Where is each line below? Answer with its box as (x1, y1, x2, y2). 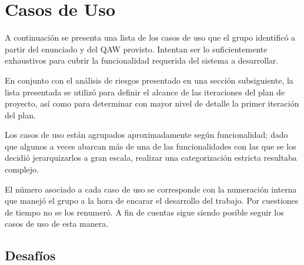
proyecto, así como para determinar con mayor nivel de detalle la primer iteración (5, 97, 299, 110)
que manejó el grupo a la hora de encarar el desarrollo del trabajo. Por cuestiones (5, 194, 299, 207)
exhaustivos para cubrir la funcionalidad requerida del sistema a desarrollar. (5, 54, 279, 67)
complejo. (5, 163, 39, 175)
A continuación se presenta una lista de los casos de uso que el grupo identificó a (5, 31, 296, 44)
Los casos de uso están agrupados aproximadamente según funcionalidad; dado (5, 128, 288, 141)
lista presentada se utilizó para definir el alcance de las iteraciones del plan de (5, 85, 285, 98)
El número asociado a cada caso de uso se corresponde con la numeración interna (5, 183, 297, 195)
